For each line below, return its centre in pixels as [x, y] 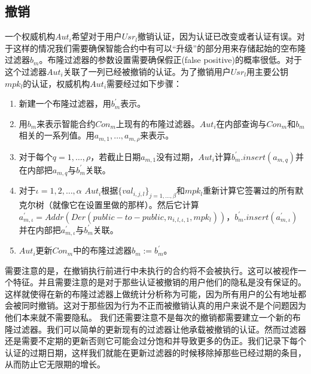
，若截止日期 [116, 156]
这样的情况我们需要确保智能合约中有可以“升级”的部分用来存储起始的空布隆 [159, 48]
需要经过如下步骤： [144, 83]
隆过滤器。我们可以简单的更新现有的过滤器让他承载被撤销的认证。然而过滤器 [155, 329]
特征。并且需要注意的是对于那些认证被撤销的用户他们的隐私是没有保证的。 [159, 282]
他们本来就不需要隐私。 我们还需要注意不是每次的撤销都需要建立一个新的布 [153, 317]
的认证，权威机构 [57, 83]
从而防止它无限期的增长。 [55, 364]
